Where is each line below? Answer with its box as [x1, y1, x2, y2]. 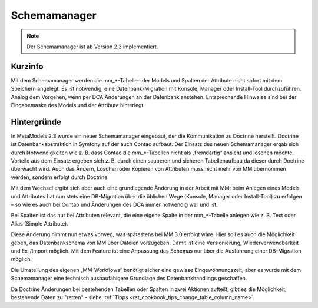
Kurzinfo [11, 61, 44, 71]
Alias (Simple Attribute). [11, 220, 69, 227]
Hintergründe [11, 117, 62, 127]
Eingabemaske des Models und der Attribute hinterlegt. [11, 102, 145, 109]
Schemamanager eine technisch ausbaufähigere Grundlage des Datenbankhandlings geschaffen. [11, 274, 247, 282]
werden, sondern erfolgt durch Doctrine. [11, 174, 109, 181]
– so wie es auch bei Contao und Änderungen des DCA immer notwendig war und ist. [11, 201, 218, 208]
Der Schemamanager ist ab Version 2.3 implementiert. [26, 43, 158, 50]
